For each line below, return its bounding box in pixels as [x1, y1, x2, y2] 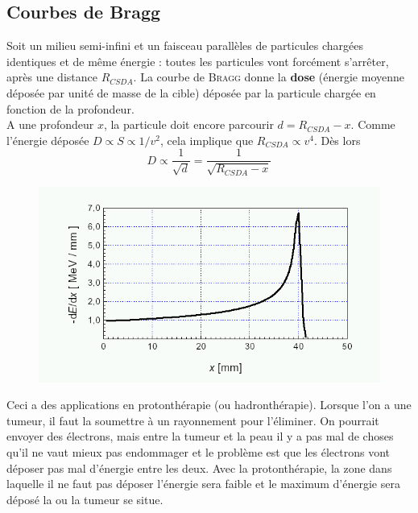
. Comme [350, 116, 395, 133]
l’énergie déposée [6, 131, 89, 148]
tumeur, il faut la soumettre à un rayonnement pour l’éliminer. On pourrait [6, 412, 379, 428]
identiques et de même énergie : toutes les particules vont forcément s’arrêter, [6, 52, 389, 69]
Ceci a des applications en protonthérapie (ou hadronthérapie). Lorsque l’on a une [6, 396, 412, 413]
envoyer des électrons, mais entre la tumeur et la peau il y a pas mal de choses [6, 428, 394, 445]
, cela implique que [160, 131, 254, 148]
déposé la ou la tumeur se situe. [6, 490, 163, 507]
